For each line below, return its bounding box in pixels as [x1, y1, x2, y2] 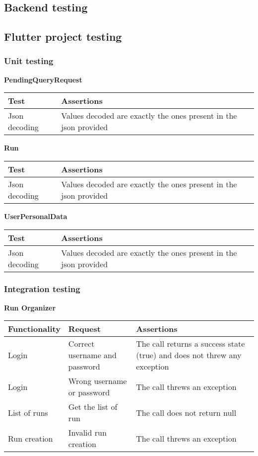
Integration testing [4, 283, 80, 295]
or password [68, 386, 110, 398]
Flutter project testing [4, 29, 122, 44]
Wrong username [68, 375, 127, 387]
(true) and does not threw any [136, 349, 242, 361]
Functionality [8, 323, 61, 335]
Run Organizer [4, 302, 56, 312]
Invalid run [68, 427, 107, 439]
